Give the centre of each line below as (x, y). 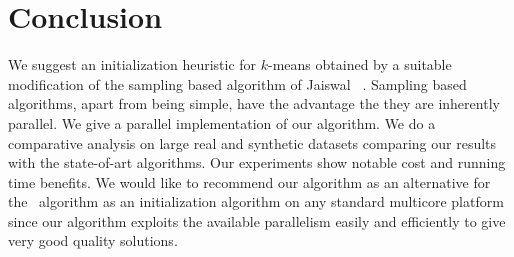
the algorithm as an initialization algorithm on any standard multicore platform (256, 201)
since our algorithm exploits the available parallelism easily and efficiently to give (257, 220)
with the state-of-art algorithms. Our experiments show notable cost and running (257, 162)
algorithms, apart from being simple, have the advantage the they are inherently (254, 103)
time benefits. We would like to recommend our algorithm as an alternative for (249, 181)
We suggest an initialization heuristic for (132, 64)
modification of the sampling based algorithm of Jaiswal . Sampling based (237, 83)
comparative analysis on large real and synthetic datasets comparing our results (252, 142)
